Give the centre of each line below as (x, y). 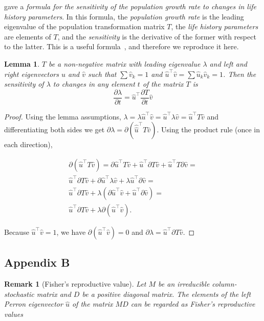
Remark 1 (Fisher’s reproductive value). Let (75, 284)
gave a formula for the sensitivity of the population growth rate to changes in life (130, 6)
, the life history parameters (215, 26)
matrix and (54, 294)
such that (102, 74)
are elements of (28, 36)
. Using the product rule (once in (208, 129)
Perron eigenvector (34, 304)
